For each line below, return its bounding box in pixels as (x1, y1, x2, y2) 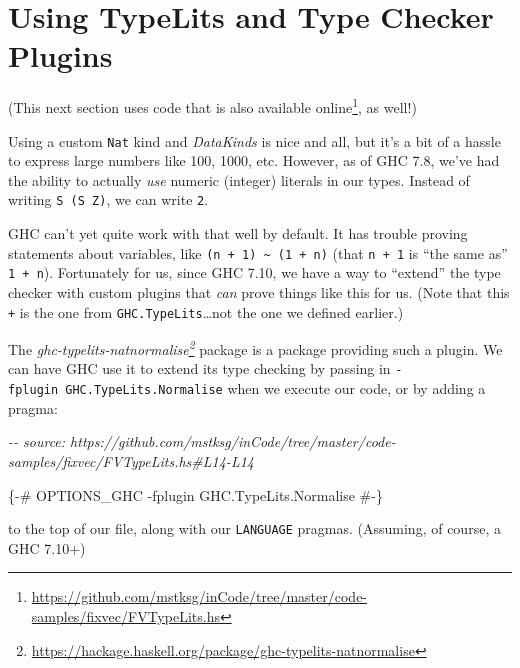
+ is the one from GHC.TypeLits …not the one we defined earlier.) (8, 301, 404, 322)
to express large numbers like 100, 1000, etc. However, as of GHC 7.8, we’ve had (8, 150, 500, 171)
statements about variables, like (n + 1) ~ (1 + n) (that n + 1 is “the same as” (8, 242, 508, 263)
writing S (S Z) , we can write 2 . (8, 189, 209, 210)
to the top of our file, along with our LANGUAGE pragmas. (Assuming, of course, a (8, 518, 501, 539)
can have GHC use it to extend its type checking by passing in (8, 358, 391, 379)
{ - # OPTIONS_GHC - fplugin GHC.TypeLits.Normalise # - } (8, 484, 383, 505)
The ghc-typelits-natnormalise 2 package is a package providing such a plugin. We (8, 336, 503, 359)
